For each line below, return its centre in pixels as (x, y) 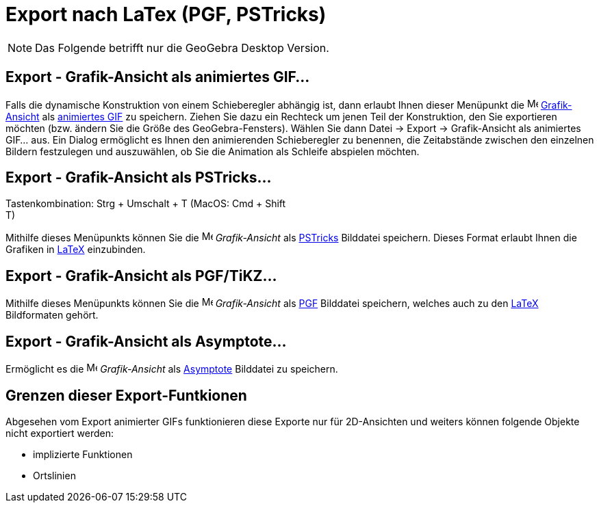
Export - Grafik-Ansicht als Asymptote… (146, 341)
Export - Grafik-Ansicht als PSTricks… (139, 178)
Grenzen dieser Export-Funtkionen (126, 395)
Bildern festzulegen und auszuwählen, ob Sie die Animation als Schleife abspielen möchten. (213, 151)
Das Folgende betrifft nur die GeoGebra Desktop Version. (182, 48)
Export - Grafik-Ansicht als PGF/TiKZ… (141, 276)
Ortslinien (54, 475)
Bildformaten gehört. (52, 315)
